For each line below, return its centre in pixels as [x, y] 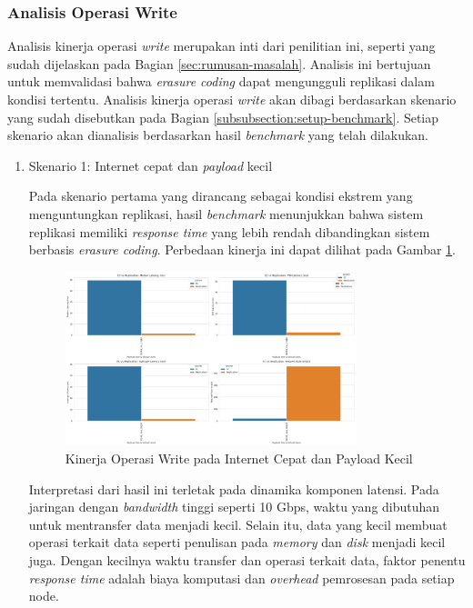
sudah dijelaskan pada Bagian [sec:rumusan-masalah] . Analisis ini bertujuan [219, 63]
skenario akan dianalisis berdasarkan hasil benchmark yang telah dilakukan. [218, 135]
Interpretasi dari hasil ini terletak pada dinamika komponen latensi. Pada [234, 488]
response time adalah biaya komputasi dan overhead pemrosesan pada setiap [242, 578]
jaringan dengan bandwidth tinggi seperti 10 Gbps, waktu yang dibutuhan [234, 507]
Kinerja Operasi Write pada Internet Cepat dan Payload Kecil [239, 458]
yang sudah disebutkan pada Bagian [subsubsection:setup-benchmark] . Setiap [223, 117]
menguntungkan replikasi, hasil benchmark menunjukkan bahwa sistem [226, 213]
